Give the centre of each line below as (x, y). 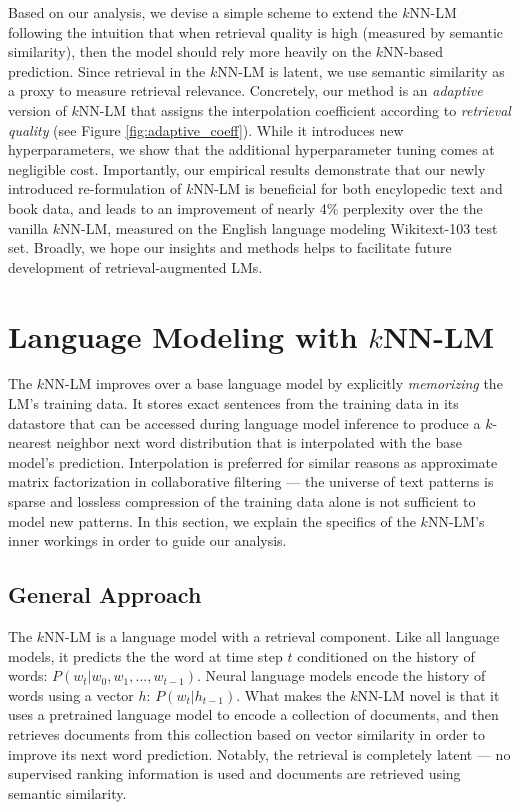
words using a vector (71, 694)
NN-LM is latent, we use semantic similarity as (361, 70)
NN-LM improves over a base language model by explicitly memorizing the (273, 383)
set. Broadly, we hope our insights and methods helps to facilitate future (230, 247)
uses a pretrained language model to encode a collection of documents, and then (253, 714)
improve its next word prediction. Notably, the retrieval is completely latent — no (259, 753)
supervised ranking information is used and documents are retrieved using (234, 773)
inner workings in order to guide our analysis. (147, 540)
